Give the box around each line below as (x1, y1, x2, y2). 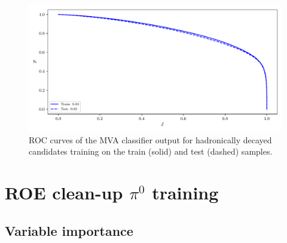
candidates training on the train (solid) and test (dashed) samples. (29, 145, 273, 158)
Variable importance (5, 221, 133, 239)
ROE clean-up (5, 180, 123, 204)
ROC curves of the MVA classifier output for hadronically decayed (29, 133, 272, 146)
